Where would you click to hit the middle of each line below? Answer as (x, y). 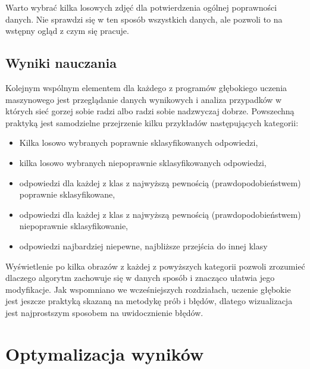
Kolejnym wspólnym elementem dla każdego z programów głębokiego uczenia (146, 87)
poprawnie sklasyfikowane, (67, 194)
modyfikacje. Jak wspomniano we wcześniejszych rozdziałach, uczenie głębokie (148, 289)
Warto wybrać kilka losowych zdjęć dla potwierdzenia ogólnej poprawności (141, 7)
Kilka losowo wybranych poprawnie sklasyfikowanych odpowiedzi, (139, 143)
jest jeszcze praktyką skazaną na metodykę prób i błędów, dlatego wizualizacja (149, 301)
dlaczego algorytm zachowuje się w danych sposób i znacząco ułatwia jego (140, 278)
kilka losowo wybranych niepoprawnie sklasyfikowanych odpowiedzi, (143, 162)
